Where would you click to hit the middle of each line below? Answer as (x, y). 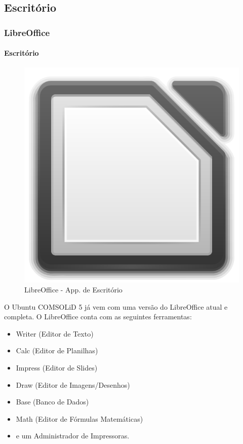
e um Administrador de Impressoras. (73, 436)
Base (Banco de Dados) (52, 402)
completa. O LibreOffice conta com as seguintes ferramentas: (98, 317)
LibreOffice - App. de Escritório (73, 290)
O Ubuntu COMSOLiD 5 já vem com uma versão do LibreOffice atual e (116, 306)
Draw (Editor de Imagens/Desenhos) (73, 384)
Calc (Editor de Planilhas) (57, 350)
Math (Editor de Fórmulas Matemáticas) (79, 418)
